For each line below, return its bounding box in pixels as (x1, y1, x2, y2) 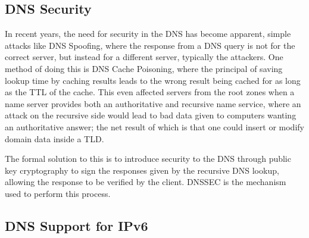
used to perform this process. (5, 187, 111, 199)
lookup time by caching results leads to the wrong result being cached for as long (5, 74, 301, 86)
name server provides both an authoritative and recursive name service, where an (5, 97, 301, 109)
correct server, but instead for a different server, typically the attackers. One (5, 51, 283, 63)
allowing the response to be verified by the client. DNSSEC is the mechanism (5, 176, 286, 188)
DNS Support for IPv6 (5, 216, 148, 234)
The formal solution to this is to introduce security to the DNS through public (5, 152, 291, 165)
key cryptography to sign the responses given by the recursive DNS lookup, (5, 164, 279, 176)
